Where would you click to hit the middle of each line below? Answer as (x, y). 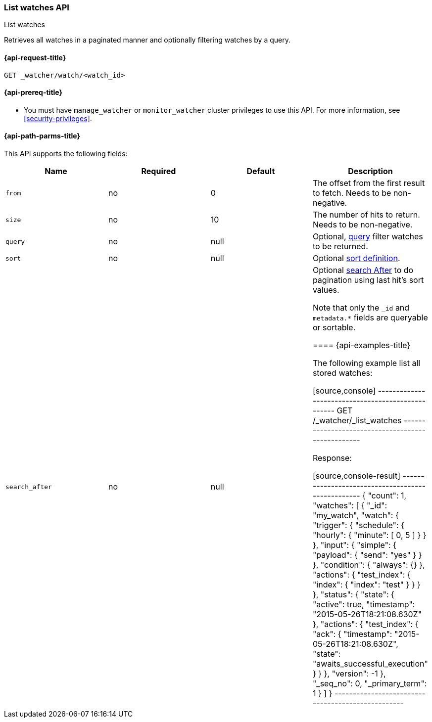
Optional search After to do (363, 270)
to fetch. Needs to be (352, 193)
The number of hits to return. (366, 215)
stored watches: (342, 373)
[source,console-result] (357, 476)
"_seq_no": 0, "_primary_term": (370, 684)
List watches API (37, 7)
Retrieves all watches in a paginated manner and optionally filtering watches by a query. (147, 40)
